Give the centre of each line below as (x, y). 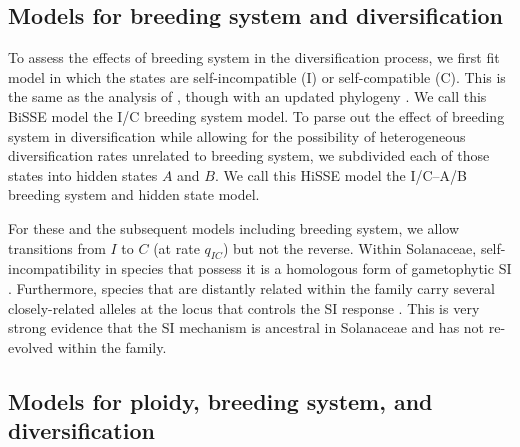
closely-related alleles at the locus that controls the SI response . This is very (244, 307)
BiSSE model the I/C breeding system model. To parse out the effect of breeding (256, 115)
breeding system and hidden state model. (134, 194)
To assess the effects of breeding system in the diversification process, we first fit (254, 57)
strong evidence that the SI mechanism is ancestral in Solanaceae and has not (246, 327)
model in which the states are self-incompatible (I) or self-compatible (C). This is (257, 76)
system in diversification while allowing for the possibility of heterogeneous (237, 135)
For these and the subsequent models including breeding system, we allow (234, 227)
